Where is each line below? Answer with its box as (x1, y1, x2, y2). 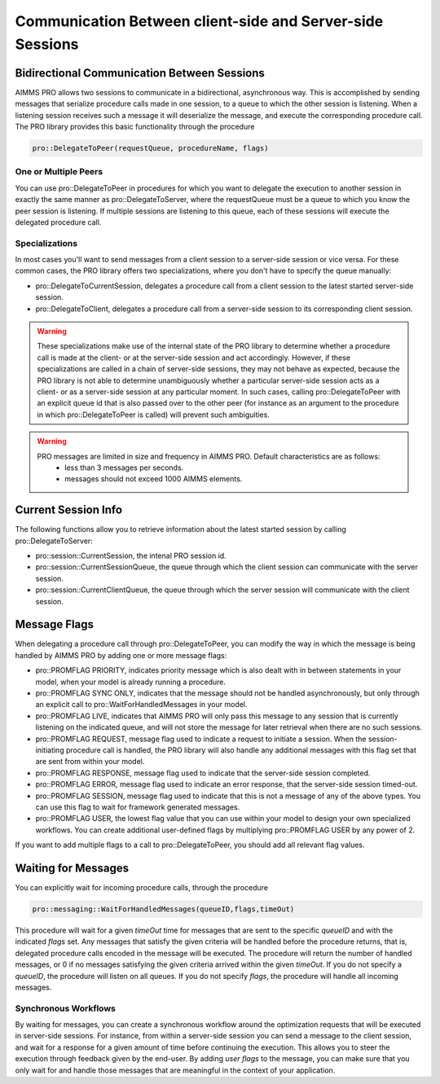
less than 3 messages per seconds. (64, 463, 184, 472)
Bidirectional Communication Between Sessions (15, 66, 265, 80)
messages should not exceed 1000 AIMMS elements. (64, 474, 243, 484)
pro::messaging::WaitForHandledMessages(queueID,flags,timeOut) (32, 905, 295, 914)
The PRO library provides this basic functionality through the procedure (15, 122, 255, 132)
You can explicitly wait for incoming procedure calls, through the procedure (15, 883, 269, 893)
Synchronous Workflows (15, 1003, 116, 1014)
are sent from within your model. (35, 757, 145, 766)
